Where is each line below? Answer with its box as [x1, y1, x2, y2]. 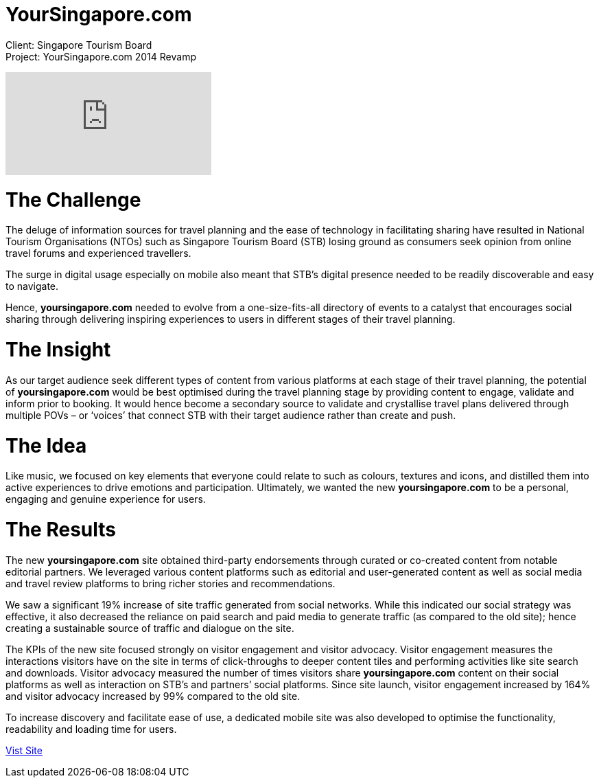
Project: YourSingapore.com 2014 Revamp [5, 50, 196, 63]
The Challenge [5, 188, 141, 212]
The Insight [5, 338, 111, 361]
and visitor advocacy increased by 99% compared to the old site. [5, 690, 301, 702]
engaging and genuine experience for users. [5, 493, 206, 506]
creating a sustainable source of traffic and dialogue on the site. [5, 622, 294, 634]
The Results [5, 518, 116, 541]
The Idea [5, 433, 87, 457]
